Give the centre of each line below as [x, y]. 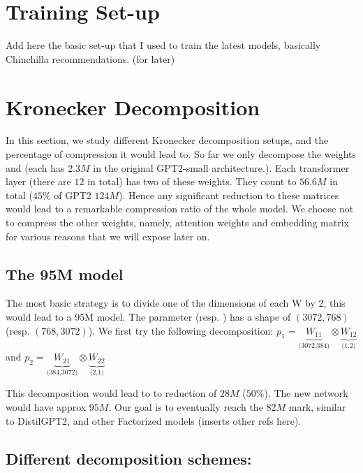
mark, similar [317, 406]
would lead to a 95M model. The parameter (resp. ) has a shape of [148, 316]
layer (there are [38, 181]
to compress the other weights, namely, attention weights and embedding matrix [177, 222]
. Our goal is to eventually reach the [186, 406]
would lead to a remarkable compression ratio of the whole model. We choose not [180, 209]
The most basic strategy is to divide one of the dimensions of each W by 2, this [176, 303]
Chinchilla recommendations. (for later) [90, 58]
